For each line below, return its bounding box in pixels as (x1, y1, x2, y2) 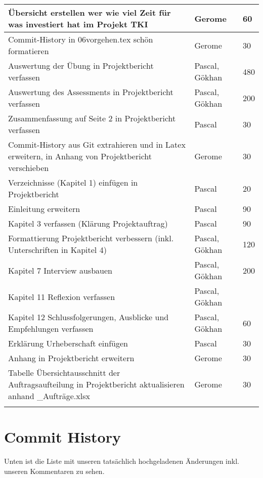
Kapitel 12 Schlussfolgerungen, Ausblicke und (8, 311, 169, 323)
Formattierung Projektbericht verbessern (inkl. (8, 232, 174, 244)
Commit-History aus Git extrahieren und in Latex (8, 139, 186, 150)
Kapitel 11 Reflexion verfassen (8, 290, 115, 302)
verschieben (8, 162, 49, 173)
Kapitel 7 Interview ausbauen (8, 264, 112, 276)
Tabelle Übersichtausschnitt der (8, 367, 120, 378)
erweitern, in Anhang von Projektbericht (8, 150, 152, 162)
